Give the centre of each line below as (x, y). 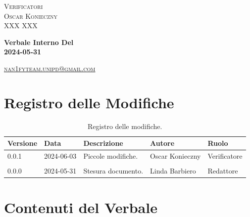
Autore (162, 143)
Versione (23, 143)
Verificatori (24, 6)
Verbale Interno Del (39, 42)
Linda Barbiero (173, 171)
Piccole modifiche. (111, 156)
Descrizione (103, 143)
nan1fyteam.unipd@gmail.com (50, 68)
